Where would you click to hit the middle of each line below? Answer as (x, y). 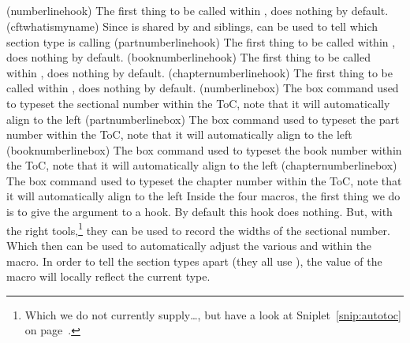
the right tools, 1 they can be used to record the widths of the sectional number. (198, 229)
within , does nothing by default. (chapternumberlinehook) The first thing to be (199, 72)
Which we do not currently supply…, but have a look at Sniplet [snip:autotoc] (213, 314)
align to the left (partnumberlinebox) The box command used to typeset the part (203, 119)
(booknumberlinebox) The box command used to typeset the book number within (204, 149)
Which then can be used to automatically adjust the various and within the (189, 245)
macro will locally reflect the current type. (108, 276)
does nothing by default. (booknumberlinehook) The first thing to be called (188, 57)
